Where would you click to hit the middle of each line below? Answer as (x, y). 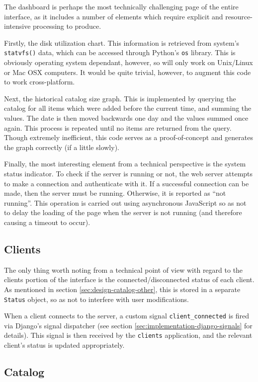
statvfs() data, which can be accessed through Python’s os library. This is (120, 52)
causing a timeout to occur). (47, 222)
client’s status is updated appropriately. (64, 345)
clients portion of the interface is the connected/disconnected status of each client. (129, 279)
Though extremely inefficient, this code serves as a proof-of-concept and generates (129, 137)
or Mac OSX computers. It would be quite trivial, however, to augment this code (128, 72)
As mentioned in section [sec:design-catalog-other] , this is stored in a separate (122, 289)
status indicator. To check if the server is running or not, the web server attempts (129, 173)
